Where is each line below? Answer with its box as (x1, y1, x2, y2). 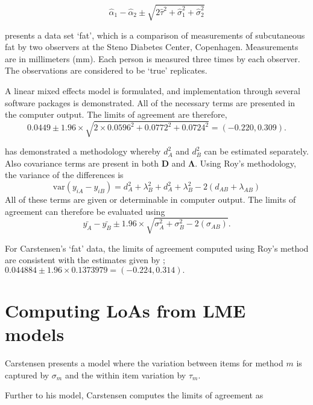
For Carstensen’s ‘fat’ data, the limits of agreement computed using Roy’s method (5, 241, 309, 254)
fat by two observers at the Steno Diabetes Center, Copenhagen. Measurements (5, 40, 299, 53)
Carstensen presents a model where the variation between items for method (5, 357, 283, 369)
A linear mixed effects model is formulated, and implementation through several (5, 84, 300, 97)
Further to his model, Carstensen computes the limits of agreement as (5, 389, 264, 401)
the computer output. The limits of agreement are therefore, (5, 108, 227, 121)
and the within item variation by (65, 368, 186, 381)
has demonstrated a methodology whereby (5, 145, 161, 158)
